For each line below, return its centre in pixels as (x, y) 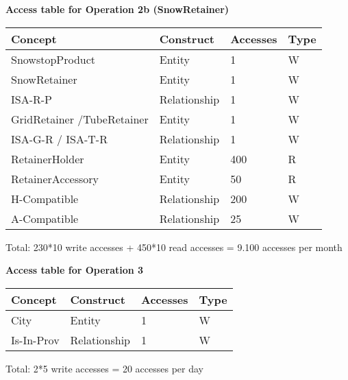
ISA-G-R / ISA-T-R (59, 139)
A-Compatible (45, 218)
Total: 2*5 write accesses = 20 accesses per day (105, 368)
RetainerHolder (48, 158)
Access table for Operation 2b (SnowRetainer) (117, 9)
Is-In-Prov (35, 340)
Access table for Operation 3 (75, 270)
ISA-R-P (32, 99)
